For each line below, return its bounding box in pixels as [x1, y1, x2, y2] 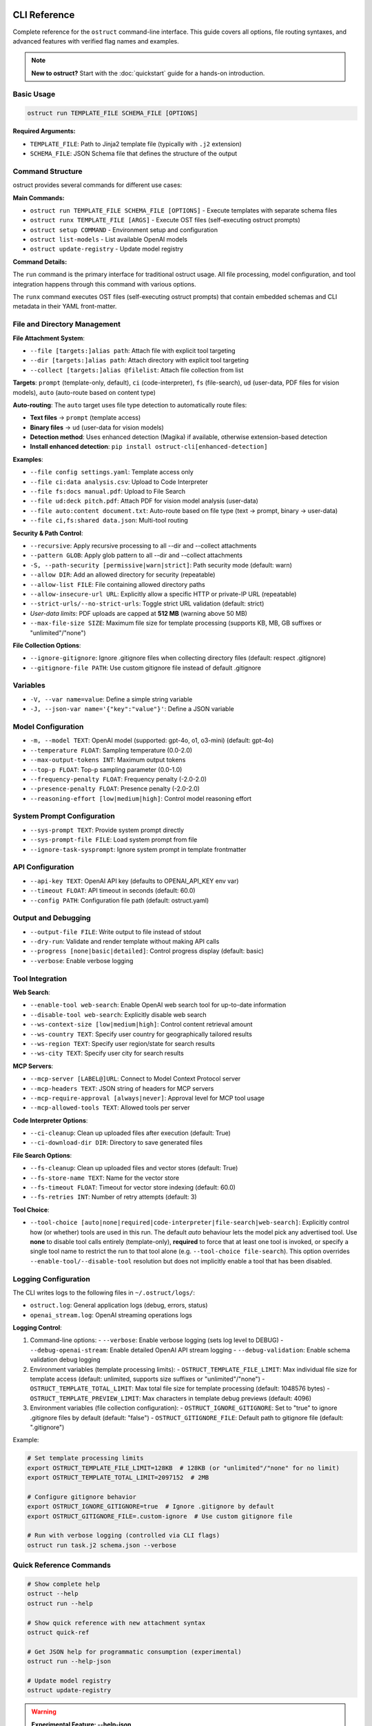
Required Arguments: [12, 127, 76, 135]
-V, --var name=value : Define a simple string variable [30, 695, 193, 704]
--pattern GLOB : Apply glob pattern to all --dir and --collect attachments [30, 551, 242, 559]
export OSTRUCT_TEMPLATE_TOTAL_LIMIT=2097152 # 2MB [27, 1474, 209, 1482]
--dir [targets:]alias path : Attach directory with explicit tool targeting [30, 356, 249, 365]
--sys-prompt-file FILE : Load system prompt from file [30, 835, 198, 844]
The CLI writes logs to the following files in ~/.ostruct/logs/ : [12, 1288, 196, 1297]
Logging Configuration [12, 1274, 91, 1283]
